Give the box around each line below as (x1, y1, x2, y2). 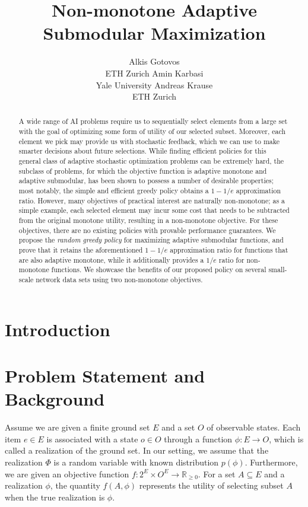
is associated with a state (46, 432, 138, 445)
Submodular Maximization (43, 21, 266, 45)
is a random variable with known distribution (53, 455, 219, 468)
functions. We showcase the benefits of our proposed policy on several (51, 264, 266, 275)
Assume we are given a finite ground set (5, 421, 150, 433)
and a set (161, 421, 195, 433)
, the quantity (50, 479, 100, 492)
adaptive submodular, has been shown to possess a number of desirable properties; (18, 176, 274, 186)
